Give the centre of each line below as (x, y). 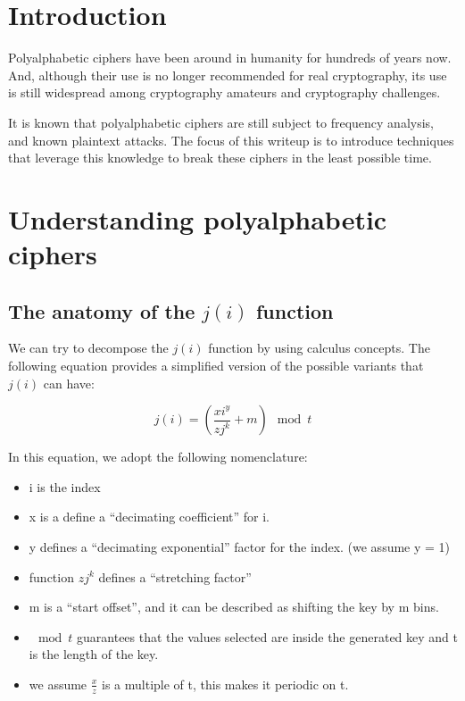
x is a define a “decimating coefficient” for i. (149, 517)
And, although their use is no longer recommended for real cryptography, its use (228, 75)
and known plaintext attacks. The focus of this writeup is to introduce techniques (231, 140)
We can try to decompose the (88, 348)
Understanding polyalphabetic (198, 218)
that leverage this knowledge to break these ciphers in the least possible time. (220, 158)
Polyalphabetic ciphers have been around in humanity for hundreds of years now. (230, 58)
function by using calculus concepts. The (319, 348)
